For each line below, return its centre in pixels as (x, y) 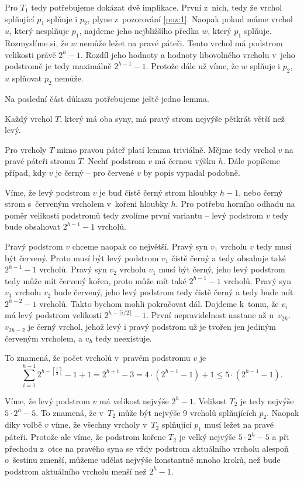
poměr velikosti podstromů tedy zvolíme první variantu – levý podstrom (134, 215)
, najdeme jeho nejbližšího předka (139, 31)
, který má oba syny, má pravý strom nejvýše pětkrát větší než (172, 118)
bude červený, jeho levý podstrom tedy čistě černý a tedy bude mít (174, 292)
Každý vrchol (29, 118)
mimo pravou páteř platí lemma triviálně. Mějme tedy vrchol (166, 149)
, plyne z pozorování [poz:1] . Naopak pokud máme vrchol (190, 18)
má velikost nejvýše (134, 400)
